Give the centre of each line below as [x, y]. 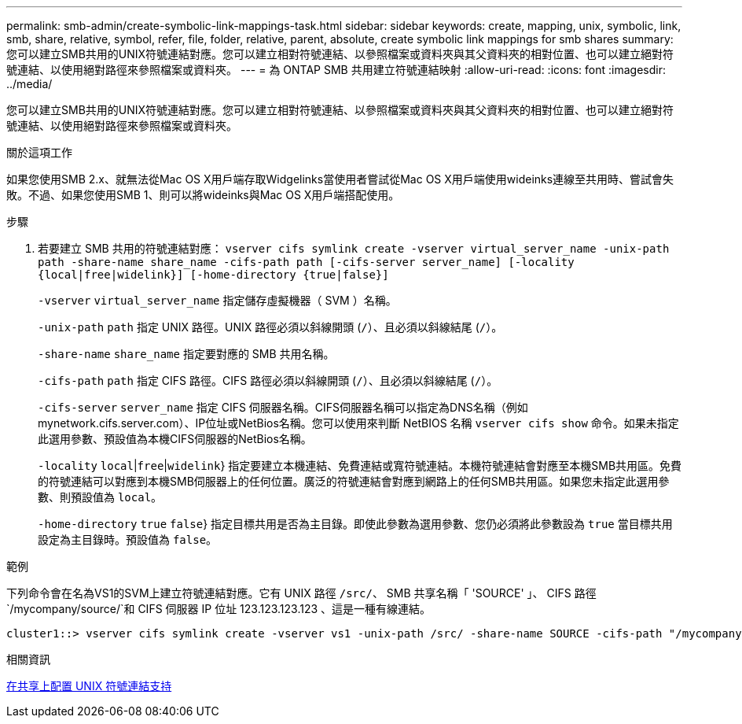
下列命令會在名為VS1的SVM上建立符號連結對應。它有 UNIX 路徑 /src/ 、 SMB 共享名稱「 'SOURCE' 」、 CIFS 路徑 [301, 593]
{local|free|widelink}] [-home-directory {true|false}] [213, 275]
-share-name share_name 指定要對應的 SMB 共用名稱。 [186, 354]
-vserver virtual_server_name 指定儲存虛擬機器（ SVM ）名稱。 [217, 300]
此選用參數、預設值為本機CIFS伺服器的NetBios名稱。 [175, 439]
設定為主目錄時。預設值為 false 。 [128, 539]
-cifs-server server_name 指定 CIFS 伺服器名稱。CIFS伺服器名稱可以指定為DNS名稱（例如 [283, 407]
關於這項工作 [39, 152]
